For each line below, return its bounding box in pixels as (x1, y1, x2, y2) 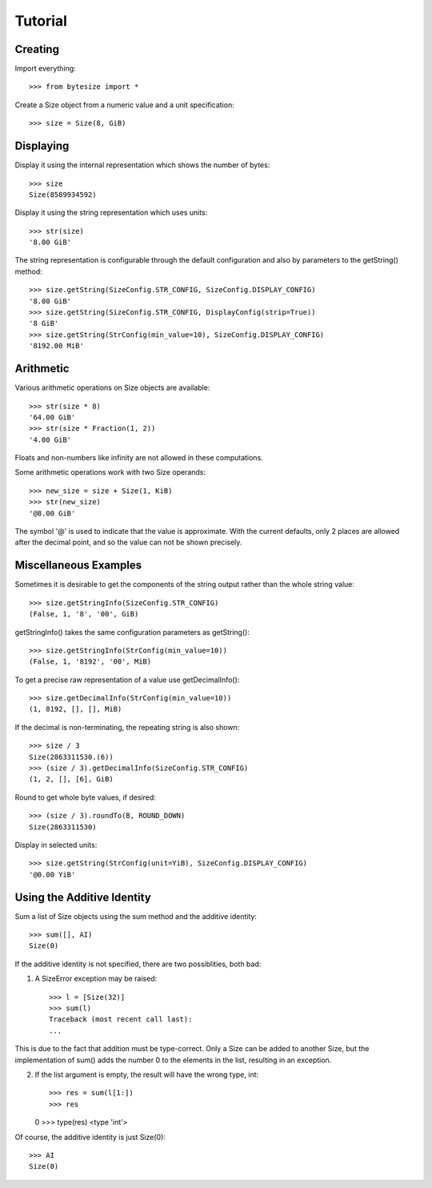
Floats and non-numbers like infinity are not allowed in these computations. (14, 453, 263, 463)
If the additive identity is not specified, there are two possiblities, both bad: (14, 959, 262, 969)
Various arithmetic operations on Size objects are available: (14, 383, 210, 392)
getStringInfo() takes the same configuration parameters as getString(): (14, 627, 250, 636)
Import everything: (14, 64, 76, 74)
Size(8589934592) (29, 190, 97, 199)
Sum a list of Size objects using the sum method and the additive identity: (14, 911, 258, 921)
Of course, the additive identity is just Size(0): (14, 1132, 166, 1142)
